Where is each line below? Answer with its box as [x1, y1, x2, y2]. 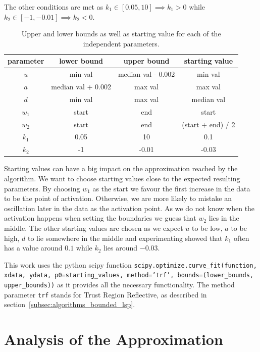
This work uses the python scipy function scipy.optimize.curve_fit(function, [4, 259, 257, 270]
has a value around [4, 242, 63, 253]
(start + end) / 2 [182, 119, 235, 129]
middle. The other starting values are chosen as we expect [4, 222, 183, 233]
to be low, [191, 222, 223, 233]
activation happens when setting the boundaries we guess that [4, 213, 196, 223]
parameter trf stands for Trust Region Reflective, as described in [4, 289, 207, 299]
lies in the [209, 213, 239, 223]
